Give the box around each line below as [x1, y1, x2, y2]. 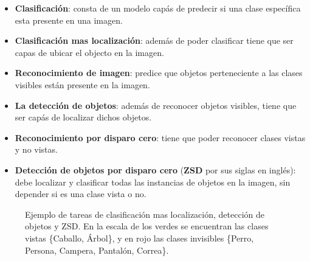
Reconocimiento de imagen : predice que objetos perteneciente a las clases [15, 66, 303, 79]
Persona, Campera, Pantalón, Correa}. [25, 243, 169, 256]
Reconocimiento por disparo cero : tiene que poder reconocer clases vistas [15, 131, 306, 144]
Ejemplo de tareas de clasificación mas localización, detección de [25, 207, 264, 220]
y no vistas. [15, 143, 58, 156]
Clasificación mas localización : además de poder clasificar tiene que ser [15, 34, 294, 47]
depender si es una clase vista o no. [15, 187, 146, 200]
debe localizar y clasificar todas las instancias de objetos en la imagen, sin [15, 175, 291, 188]
